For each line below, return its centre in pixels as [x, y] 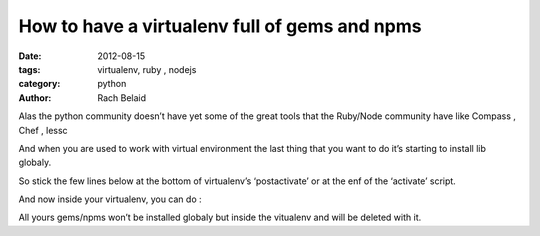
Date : [30, 56]
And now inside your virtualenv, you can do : [110, 199]
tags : [29, 69]
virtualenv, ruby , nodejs [147, 69]
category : [39, 84]
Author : [35, 97]
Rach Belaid [122, 97]
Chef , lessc [43, 130]
